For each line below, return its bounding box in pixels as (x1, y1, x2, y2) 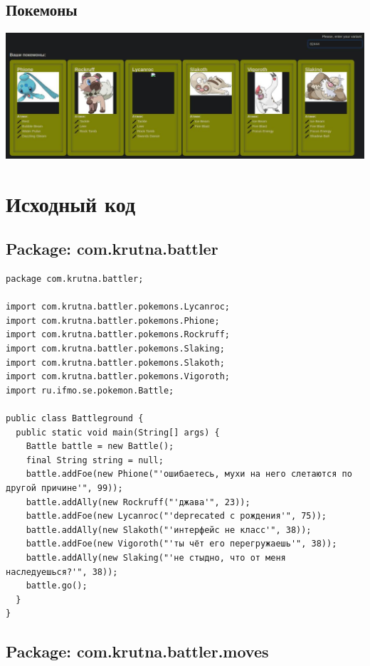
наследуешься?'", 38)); (6, 566, 118, 577)
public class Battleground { (6, 413, 144, 423)
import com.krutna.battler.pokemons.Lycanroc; (6, 302, 230, 312)
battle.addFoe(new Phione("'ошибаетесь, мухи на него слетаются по (26, 469, 352, 480)
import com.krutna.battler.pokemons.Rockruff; (6, 329, 230, 340)
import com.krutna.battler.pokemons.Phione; (6, 315, 220, 326)
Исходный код (6, 189, 136, 218)
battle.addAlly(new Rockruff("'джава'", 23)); (26, 497, 250, 507)
